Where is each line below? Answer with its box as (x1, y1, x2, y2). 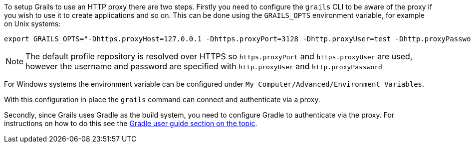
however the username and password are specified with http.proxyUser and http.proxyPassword (25, 61, 382, 71)
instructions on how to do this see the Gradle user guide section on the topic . (4, 119, 257, 128)
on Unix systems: (4, 19, 61, 28)
